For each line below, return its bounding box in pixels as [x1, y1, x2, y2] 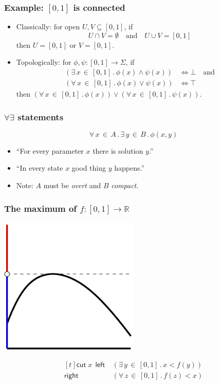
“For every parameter [16, 145, 84, 156]
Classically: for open [16, 21, 80, 32]
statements [17, 110, 64, 123]
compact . [111, 180, 139, 191]
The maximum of [4, 202, 77, 214]
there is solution [93, 145, 143, 156]
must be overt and [43, 180, 101, 191]
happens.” [114, 162, 145, 173]
